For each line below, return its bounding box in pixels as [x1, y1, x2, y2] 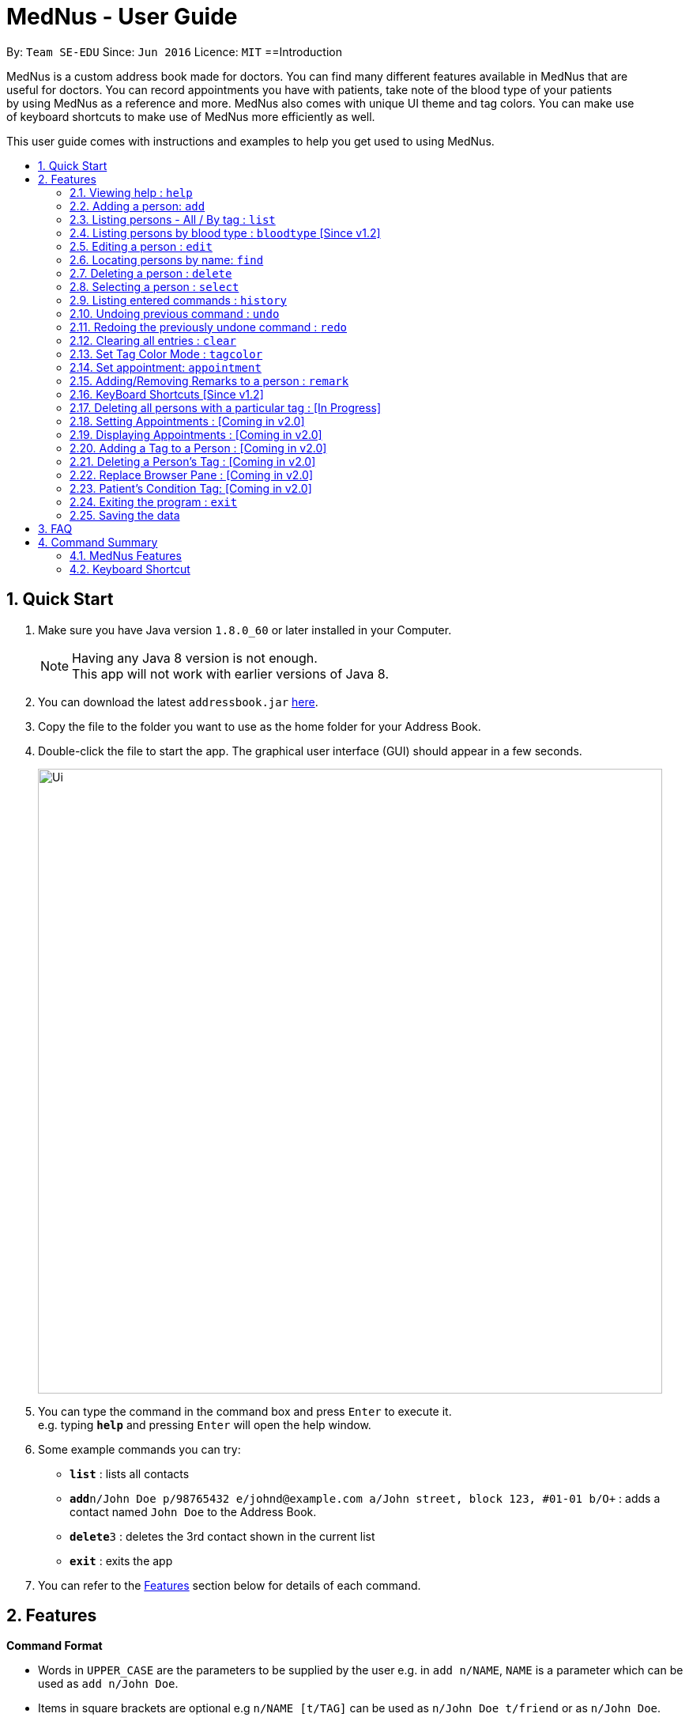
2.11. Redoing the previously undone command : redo [70, 320, 348, 334]
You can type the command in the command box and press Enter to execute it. [38, 1404, 452, 1418]
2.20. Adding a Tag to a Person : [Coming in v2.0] [70, 441, 327, 455]
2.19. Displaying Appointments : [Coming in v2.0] [70, 427, 322, 441]
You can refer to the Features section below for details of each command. [38, 1578, 421, 1592]
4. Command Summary [38, 535, 158, 549]
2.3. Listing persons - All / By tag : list [70, 212, 276, 226]
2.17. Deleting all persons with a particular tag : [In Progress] [70, 400, 382, 414]
